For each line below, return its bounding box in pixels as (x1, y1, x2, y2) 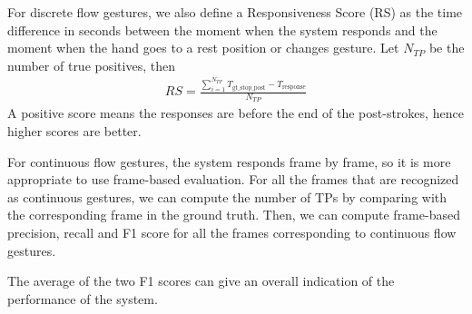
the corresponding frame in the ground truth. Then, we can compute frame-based (7, 205, 460, 224)
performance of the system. (7, 289, 158, 308)
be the (428, 38, 465, 57)
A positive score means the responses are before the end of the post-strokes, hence (7, 103, 464, 123)
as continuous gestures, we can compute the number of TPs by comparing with (7, 187, 447, 206)
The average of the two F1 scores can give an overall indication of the (7, 271, 395, 290)
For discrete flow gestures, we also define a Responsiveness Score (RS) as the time (7, 3, 463, 21)
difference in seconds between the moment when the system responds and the (7, 20, 438, 39)
